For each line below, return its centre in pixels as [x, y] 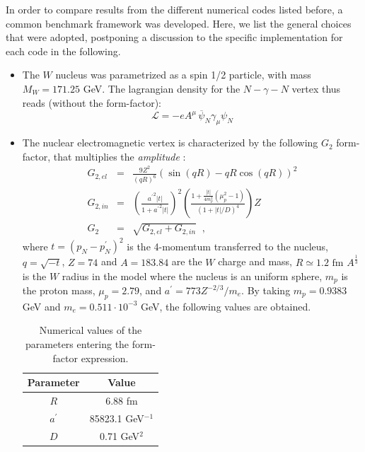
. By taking [266, 290]
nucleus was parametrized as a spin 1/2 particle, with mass [183, 75]
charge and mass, [255, 261]
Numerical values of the [91, 330]
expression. [105, 358]
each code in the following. [63, 51]
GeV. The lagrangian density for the [162, 88]
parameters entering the [77, 344]
